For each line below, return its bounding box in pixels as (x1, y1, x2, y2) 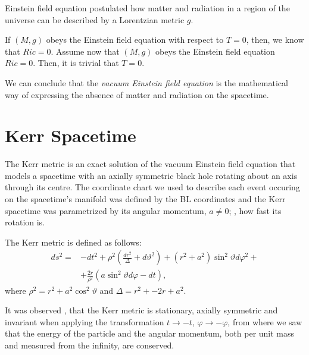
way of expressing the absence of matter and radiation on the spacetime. (5, 88, 269, 100)
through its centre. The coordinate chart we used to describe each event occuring (5, 181, 300, 193)
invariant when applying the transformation (5, 315, 164, 328)
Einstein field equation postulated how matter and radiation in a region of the (5, 2, 290, 14)
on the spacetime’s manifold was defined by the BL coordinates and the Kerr (5, 193, 286, 205)
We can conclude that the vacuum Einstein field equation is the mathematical (5, 76, 288, 89)
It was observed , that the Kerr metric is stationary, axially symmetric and (5, 304, 278, 316)
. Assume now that (51, 45, 120, 57)
